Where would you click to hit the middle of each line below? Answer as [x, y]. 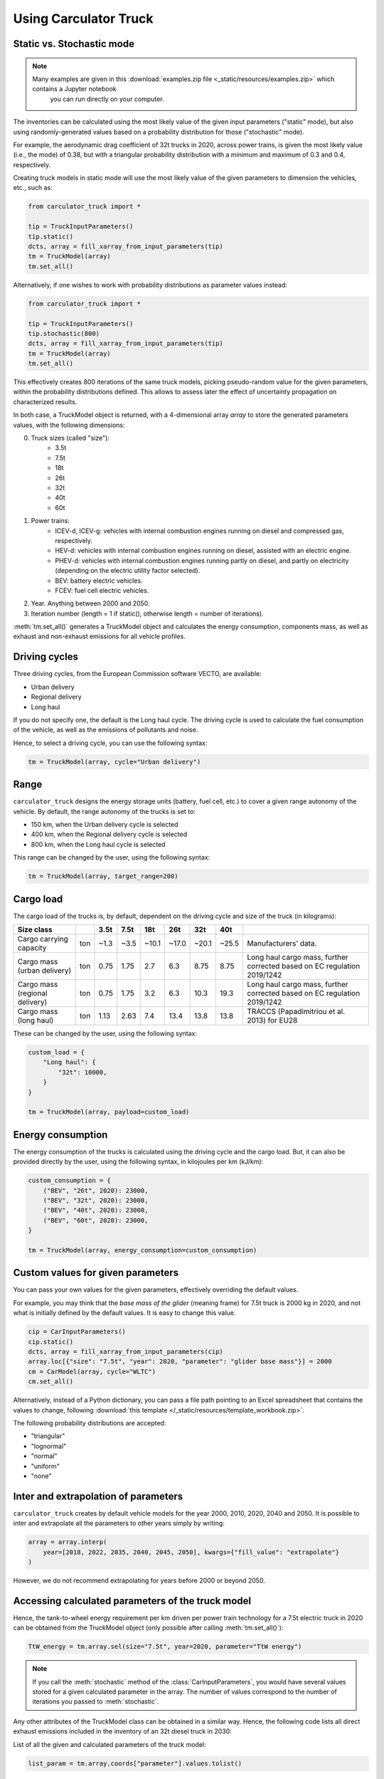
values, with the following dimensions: [69, 425]
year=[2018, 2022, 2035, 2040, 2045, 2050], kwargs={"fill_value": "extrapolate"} [191, 1552]
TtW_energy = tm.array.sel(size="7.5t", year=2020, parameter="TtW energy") [165, 1647]
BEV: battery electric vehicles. [99, 581]
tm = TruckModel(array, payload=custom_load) [109, 1112]
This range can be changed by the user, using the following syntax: [112, 857]
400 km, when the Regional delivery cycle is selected [109, 834]
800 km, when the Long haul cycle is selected [98, 844]
